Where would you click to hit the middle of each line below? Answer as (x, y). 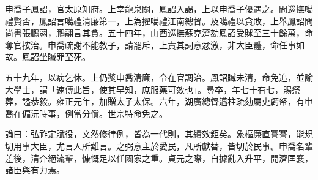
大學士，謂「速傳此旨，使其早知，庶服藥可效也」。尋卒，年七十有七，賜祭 (153, 89)
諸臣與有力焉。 (35, 170)
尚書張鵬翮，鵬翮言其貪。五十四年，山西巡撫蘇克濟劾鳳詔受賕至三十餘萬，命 (159, 33)
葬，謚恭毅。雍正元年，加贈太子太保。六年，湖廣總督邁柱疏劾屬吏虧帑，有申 (159, 101)
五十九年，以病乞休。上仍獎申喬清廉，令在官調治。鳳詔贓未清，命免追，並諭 (159, 77)
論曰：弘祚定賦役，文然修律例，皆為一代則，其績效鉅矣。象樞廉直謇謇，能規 (159, 134)
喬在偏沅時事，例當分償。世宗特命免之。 (86, 113)
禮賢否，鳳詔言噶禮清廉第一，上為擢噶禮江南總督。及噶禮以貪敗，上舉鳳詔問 (159, 21)
